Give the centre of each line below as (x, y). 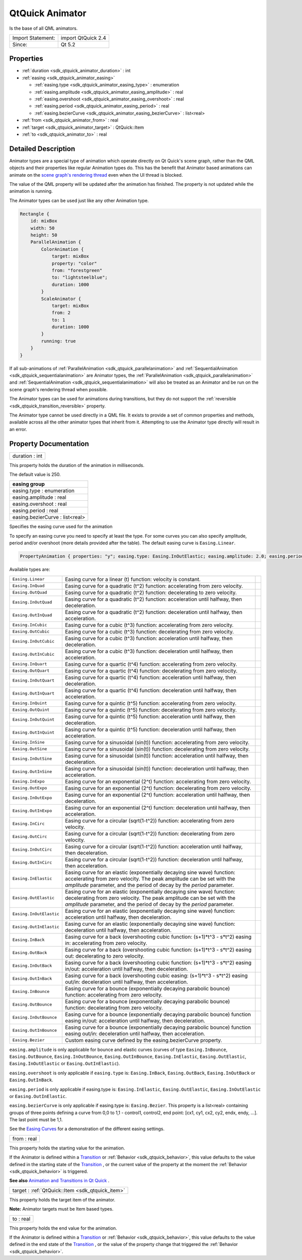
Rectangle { (35, 214)
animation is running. (31, 191)
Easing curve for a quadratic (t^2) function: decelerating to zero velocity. (151, 592)
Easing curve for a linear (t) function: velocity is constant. (133, 579)
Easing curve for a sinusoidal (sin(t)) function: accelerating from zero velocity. (157, 742)
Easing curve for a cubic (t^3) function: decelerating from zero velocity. (149, 632)
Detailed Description (42, 149)
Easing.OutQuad (30, 592)
